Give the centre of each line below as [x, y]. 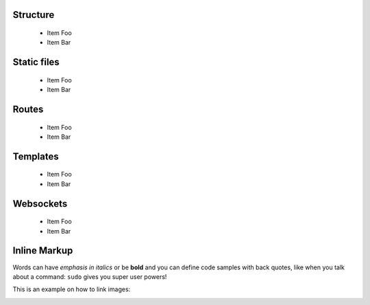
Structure [34, 15]
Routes [28, 110]
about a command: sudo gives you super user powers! [90, 276]
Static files [36, 62]
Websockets [40, 204]
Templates [36, 156]
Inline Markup [43, 251]
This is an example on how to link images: [72, 289]
